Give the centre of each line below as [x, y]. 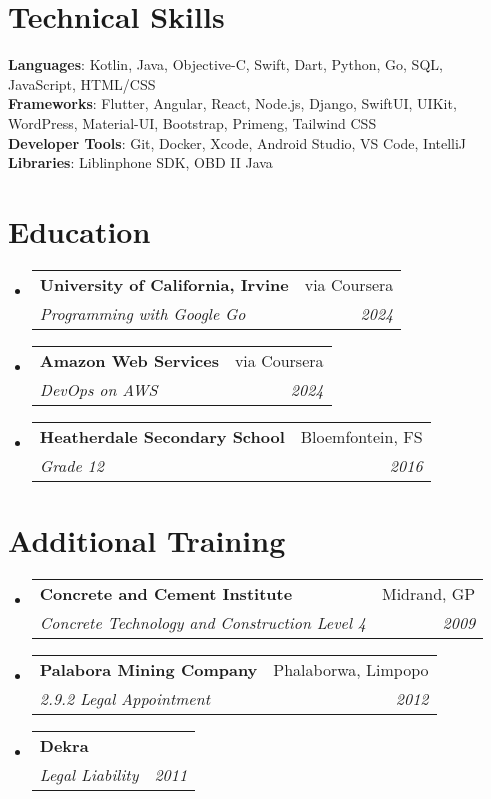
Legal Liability [89, 774]
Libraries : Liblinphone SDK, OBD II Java [140, 162]
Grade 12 [71, 465]
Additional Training [147, 540]
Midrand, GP [428, 593]
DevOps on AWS [98, 389]
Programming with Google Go [142, 313]
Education [79, 230]
